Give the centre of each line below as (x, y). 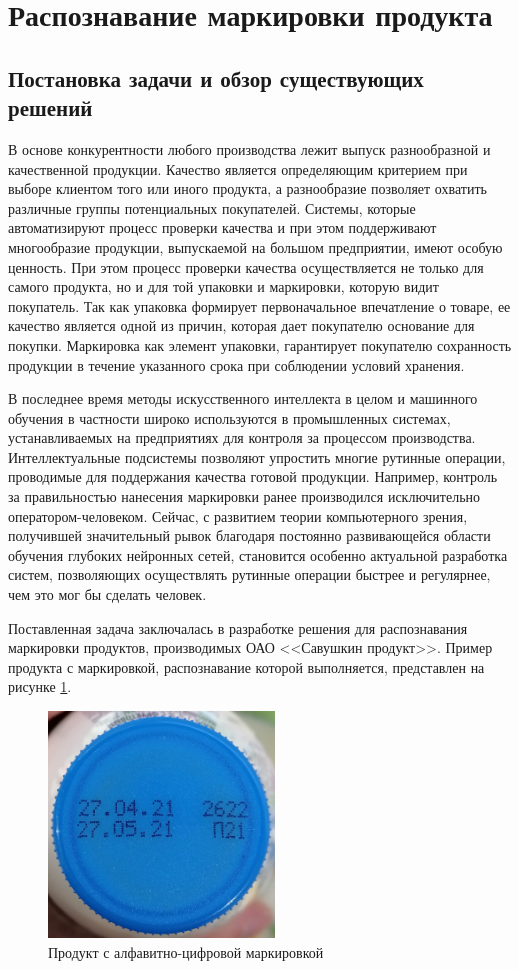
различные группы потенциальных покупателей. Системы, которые (212, 207)
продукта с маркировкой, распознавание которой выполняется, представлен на (246, 666)
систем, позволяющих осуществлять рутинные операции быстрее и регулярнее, (249, 574)
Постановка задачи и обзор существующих (216, 77)
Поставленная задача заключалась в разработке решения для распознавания (238, 627)
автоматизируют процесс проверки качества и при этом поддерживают (222, 227)
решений (50, 107)
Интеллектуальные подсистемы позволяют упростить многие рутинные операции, (257, 456)
